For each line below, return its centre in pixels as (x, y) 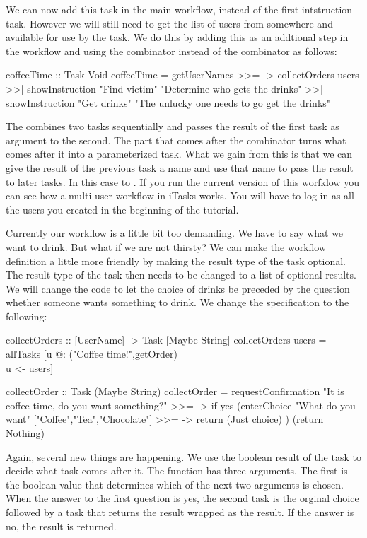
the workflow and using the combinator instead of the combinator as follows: (171, 51)
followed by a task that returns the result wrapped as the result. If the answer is (180, 512)
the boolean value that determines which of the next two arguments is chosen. (175, 484)
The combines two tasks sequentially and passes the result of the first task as (173, 126)
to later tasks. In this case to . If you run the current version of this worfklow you (183, 181)
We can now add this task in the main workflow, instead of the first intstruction (179, 9)
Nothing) (25, 433)
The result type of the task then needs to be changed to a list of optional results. (181, 275)
